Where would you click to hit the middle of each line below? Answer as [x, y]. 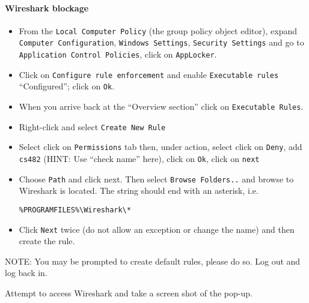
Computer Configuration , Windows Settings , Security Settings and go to [161, 42]
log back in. [26, 273]
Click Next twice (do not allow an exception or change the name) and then [157, 229]
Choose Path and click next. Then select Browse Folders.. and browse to [156, 178]
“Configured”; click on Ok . [67, 86]
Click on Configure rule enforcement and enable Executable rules [149, 74]
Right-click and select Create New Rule [92, 126]
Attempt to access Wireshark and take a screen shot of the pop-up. [129, 293]
